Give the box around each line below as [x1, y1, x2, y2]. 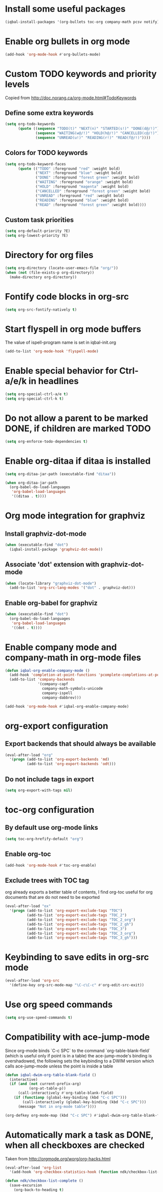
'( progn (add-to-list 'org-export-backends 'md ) [9, 757, 110, 762]
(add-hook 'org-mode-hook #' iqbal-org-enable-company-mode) [5, 704, 130, 709]
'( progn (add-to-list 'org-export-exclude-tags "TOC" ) [9, 908, 123, 913]
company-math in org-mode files [5, 652, 142, 663]
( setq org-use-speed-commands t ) [5, 1015, 73, 1020]
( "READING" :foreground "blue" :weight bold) [35, 198, 130, 203]
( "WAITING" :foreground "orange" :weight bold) [35, 180, 133, 185]
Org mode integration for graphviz [5, 510, 146, 521]
